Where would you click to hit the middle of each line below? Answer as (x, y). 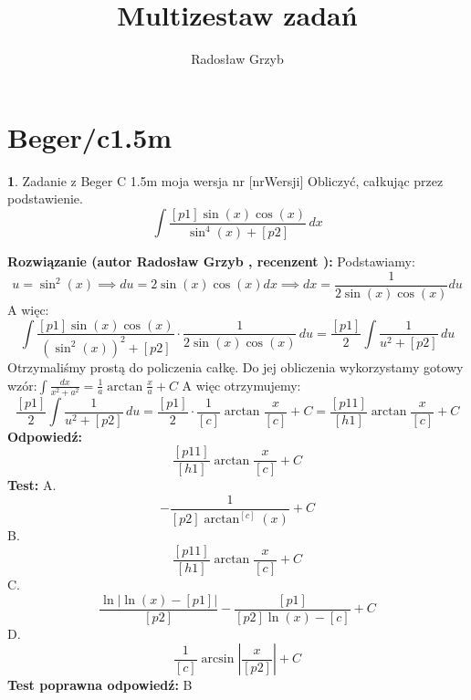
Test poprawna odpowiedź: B (100, 685)
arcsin (218, 659)
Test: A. (32, 485)
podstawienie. (45, 199)
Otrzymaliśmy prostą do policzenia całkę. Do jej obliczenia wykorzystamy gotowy (235, 366)
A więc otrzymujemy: (241, 385)
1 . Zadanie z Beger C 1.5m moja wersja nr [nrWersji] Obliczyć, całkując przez (225, 180)
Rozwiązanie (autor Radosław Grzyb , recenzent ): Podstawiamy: (211, 261)
